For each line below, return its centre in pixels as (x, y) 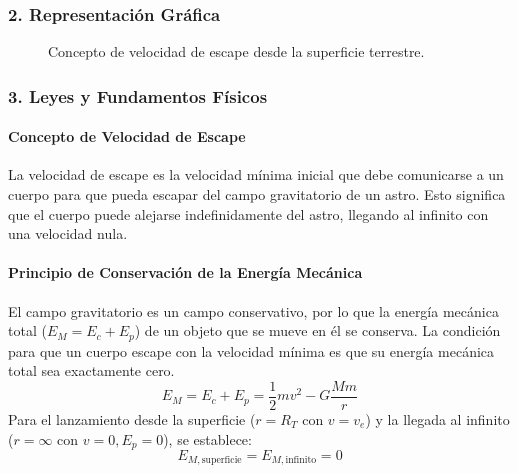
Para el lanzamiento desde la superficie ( (132, 418)
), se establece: (207, 438)
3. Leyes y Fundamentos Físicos (138, 95)
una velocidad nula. (68, 233)
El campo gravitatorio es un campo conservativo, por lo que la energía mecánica (253, 310)
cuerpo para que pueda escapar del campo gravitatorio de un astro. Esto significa (257, 194)
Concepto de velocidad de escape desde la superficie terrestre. (236, 51)
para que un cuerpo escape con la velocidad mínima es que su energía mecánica (251, 350)
